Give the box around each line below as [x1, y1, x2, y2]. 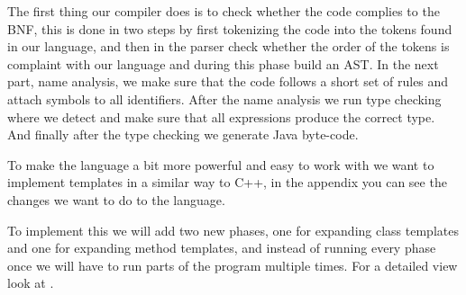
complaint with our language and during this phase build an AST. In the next [7, 54, 439, 73]
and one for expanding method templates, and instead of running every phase [7, 238, 436, 257]
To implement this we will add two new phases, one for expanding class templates [7, 220, 459, 239]
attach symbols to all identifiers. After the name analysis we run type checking [7, 89, 442, 108]
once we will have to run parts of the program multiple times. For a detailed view [7, 255, 458, 274]
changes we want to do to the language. [7, 190, 225, 209]
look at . [7, 273, 54, 292]
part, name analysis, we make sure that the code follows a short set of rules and [7, 72, 449, 91]
